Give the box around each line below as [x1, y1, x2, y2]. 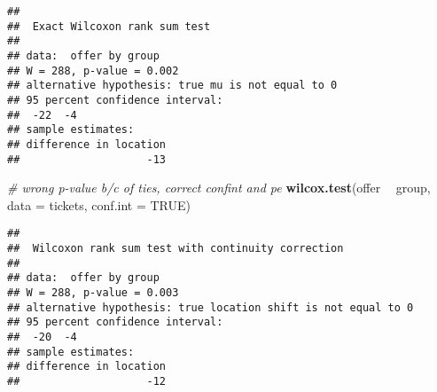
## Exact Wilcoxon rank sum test [7, 20, 211, 33]
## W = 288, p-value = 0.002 [7, 64, 179, 77]
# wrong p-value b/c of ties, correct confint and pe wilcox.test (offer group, [7, 178, 431, 197]
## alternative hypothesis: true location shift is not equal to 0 [7, 301, 414, 314]
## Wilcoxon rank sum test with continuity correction [7, 242, 344, 255]
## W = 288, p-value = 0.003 [7, 286, 179, 300]
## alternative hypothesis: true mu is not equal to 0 [7, 79, 338, 92]
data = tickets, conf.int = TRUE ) [7, 195, 191, 214]
